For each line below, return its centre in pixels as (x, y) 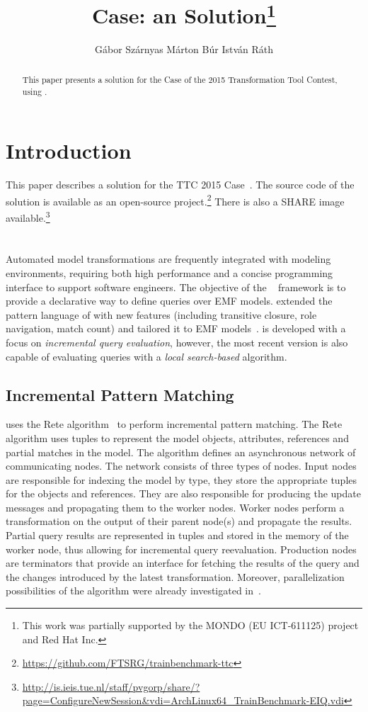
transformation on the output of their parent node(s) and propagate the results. (179, 521)
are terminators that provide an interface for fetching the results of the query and (183, 563)
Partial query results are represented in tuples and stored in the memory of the (177, 535)
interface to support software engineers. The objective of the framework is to (176, 287)
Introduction (69, 151)
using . (35, 91)
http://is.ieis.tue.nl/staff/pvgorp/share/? (111, 686)
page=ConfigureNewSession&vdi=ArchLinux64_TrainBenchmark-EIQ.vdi (183, 700)
